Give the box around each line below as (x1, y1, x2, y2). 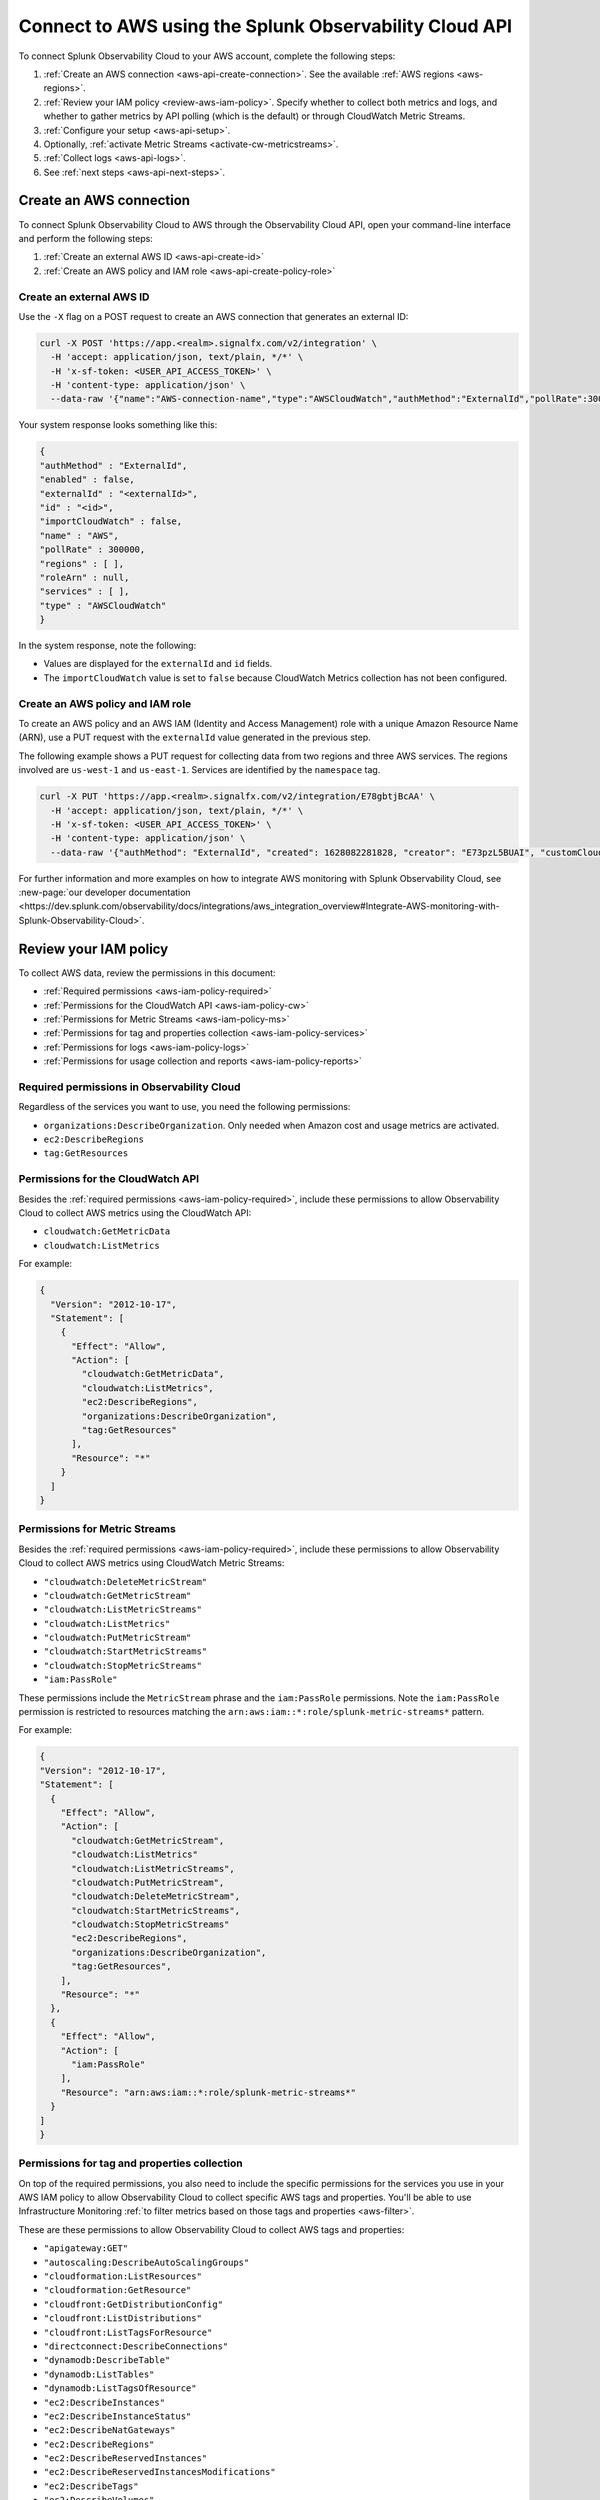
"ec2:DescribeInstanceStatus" (43, 2410, 192, 2422)
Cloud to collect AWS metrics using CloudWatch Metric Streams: (18, 1557, 285, 1569)
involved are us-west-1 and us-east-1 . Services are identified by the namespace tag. (18, 764, 381, 776)
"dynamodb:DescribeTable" (43, 2355, 171, 2366)
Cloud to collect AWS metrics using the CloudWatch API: (18, 1206, 252, 1219)
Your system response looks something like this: (18, 419, 218, 431)
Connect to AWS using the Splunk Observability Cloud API (18, 15, 513, 37)
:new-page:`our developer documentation (18, 886, 191, 899)
